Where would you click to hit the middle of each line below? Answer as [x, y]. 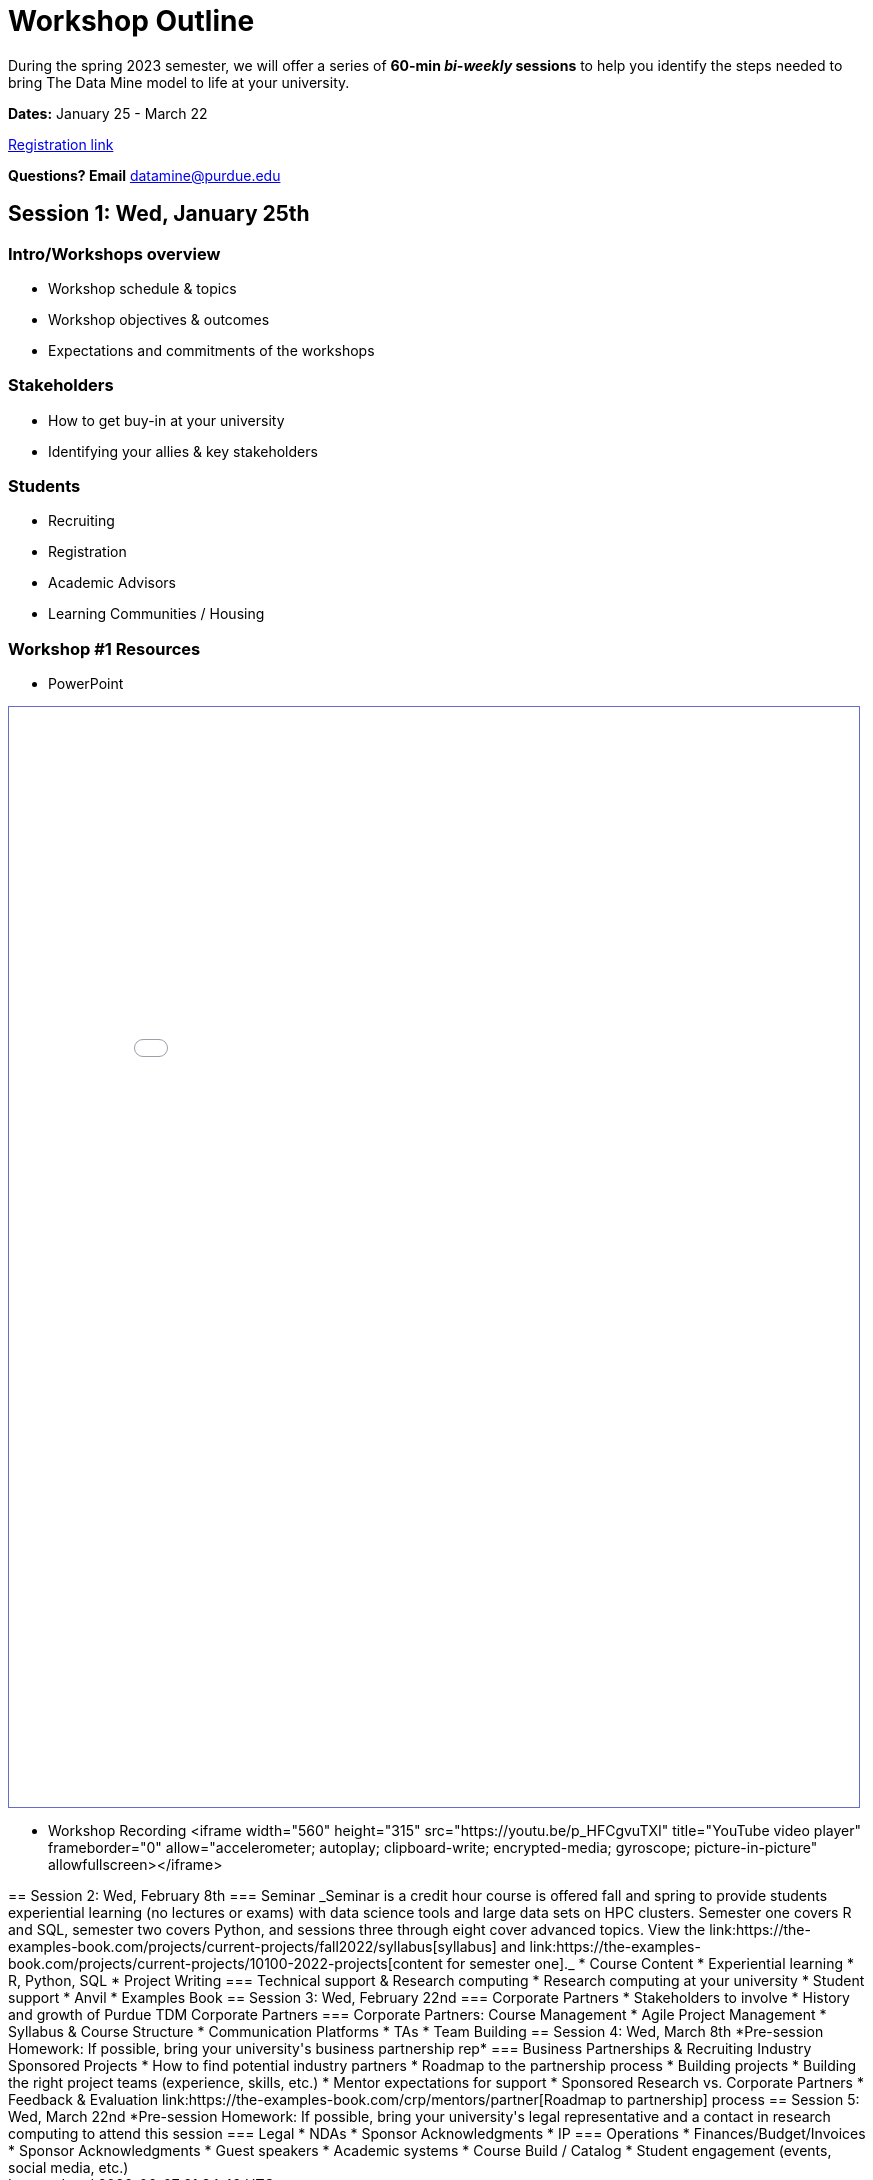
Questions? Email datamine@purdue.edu [144, 175]
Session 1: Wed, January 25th [159, 214]
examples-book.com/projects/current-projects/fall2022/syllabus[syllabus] [252, 1947]
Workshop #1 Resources [104, 648]
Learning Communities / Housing [156, 614]
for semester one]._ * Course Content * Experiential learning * [650, 1964]
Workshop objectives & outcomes [159, 319]
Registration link [61, 144]
